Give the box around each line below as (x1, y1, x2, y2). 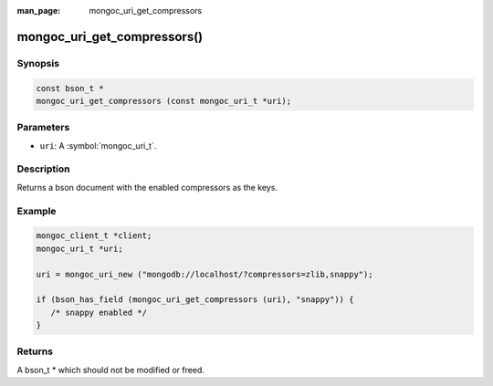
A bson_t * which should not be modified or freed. (16, 364, 205, 375)
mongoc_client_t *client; (36, 231, 152, 241)
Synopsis (16, 57, 59, 69)
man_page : (16, 5, 61, 16)
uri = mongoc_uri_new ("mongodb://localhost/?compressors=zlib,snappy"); (36, 269, 373, 279)
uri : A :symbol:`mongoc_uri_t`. (39, 140, 157, 151)
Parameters (16, 121, 70, 134)
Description (16, 162, 70, 175)
